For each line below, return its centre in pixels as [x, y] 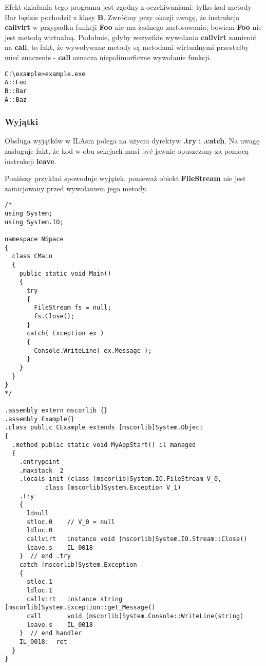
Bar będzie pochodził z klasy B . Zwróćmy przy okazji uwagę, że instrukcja [122, 17]
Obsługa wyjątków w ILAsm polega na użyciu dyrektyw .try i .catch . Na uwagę [132, 141]
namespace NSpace [34, 239]
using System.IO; [34, 222]
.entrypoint [40, 462]
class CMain [32, 256]
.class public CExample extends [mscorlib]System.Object [104, 428]
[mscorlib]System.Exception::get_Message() [80, 608]
